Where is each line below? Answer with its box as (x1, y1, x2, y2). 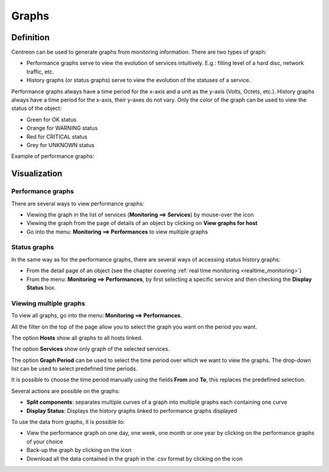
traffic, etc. (26, 68, 54, 75)
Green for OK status (26, 116, 77, 123)
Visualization (11, 168, 63, 179)
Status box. (26, 284, 56, 291)
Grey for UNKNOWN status (26, 141, 94, 148)
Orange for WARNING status (26, 125, 98, 132)
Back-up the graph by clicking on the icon (26, 446, 132, 454)
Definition (11, 32, 50, 43)
